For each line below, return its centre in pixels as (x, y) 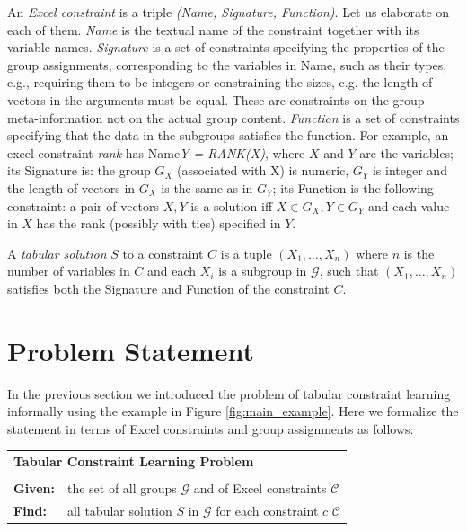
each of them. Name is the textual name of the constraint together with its (213, 29)
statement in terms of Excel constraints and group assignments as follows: (211, 428)
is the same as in (207, 187)
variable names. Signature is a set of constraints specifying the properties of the (226, 47)
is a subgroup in (263, 271)
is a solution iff (232, 205)
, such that (349, 271)
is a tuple (246, 253)
